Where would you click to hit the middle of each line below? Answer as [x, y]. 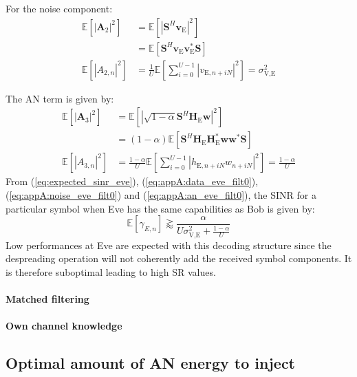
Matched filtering [47, 298]
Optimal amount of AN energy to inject [151, 363]
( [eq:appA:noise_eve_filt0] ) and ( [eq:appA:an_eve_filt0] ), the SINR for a [161, 194]
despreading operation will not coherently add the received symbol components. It [179, 258]
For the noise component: [59, 8]
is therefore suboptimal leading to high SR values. [111, 271]
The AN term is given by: [60, 98]
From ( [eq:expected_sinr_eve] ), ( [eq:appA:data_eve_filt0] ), [132, 181]
